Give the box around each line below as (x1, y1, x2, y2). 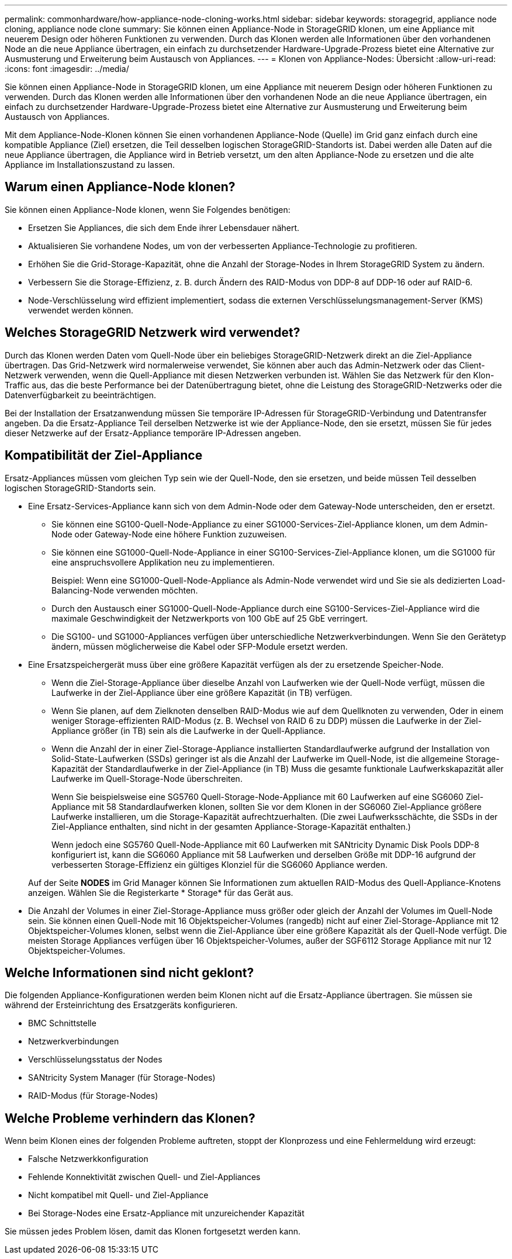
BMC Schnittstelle (28, 1018, 96, 1029)
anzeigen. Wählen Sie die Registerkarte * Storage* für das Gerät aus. (28, 887, 293, 898)
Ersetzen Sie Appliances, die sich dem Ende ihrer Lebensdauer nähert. (28, 222, 300, 233)
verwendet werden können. (28, 305, 134, 315)
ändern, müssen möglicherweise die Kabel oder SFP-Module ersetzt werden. (51, 641, 348, 651)
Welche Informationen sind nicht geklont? (5, 965, 254, 980)
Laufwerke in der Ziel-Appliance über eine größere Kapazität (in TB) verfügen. (51, 687, 352, 698)
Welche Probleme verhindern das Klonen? (5, 1110, 255, 1126)
